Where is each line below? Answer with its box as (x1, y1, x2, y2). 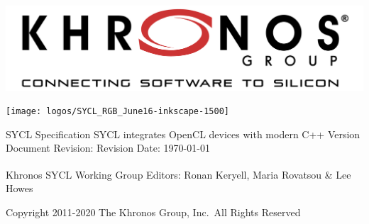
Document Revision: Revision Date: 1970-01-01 (6, 140, 210, 155)
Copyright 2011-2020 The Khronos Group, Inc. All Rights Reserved (6, 204, 301, 219)
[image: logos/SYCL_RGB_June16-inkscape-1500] (6, 106, 229, 117)
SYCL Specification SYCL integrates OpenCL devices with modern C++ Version (6, 126, 360, 141)
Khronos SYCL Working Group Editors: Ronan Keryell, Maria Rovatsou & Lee (6, 167, 351, 181)
